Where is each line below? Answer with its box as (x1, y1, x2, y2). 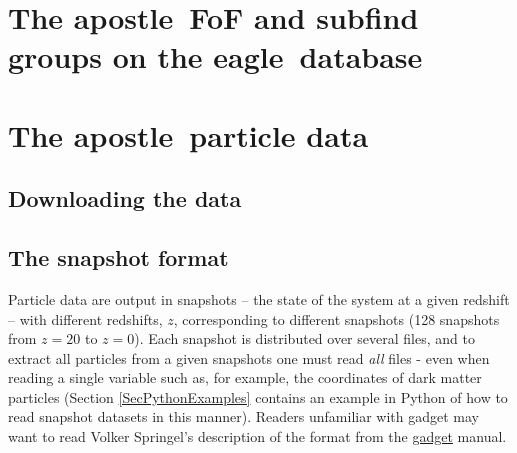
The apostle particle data (8, 114, 369, 155)
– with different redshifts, (8, 308, 163, 329)
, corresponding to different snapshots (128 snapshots (173, 308, 500, 329)
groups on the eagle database (8, 36, 423, 77)
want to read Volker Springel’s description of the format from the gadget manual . (8, 426, 507, 447)
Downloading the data (8, 183, 242, 214)
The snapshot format (8, 242, 229, 273)
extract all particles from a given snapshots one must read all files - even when (8, 347, 490, 368)
